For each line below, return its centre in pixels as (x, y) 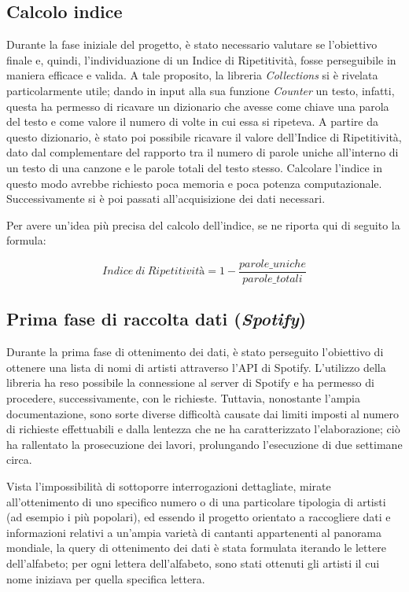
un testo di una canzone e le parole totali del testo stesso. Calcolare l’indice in (194, 167)
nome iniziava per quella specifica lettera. (106, 578)
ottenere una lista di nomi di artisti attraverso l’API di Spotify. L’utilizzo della (196, 367)
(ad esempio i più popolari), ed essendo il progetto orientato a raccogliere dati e (199, 517)
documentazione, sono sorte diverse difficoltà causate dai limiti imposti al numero (203, 413)
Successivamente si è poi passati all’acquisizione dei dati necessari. (166, 199)
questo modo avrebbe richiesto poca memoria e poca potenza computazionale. (194, 183)
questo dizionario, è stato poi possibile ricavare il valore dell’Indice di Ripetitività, (204, 136)
